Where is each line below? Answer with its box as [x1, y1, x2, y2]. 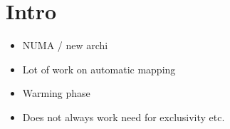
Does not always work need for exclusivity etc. [22, 109, 225, 124]
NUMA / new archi [22, 38, 108, 53]
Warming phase [22, 86, 90, 100]
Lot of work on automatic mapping [22, 61, 176, 76]
